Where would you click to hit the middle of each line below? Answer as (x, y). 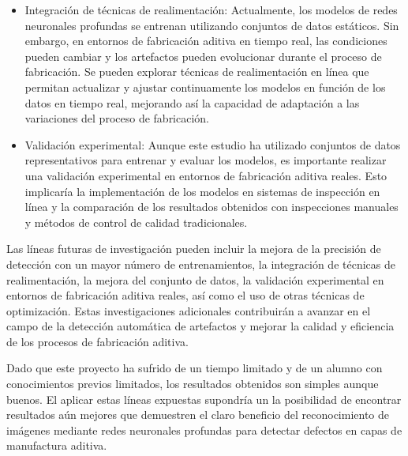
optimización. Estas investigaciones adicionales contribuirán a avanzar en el (189, 310)
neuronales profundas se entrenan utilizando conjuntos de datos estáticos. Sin (212, 25)
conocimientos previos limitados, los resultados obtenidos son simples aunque (193, 384)
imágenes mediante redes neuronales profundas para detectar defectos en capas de (204, 430)
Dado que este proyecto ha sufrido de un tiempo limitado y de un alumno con (195, 368)
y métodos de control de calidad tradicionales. (136, 222)
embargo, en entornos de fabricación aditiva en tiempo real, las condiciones (206, 41)
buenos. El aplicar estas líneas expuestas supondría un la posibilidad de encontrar (204, 399)
